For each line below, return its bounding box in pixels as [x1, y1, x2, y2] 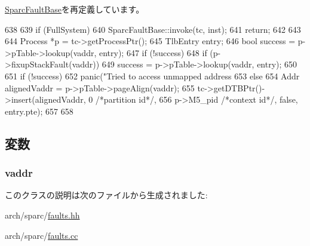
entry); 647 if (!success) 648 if [99, 46, 207, 59]
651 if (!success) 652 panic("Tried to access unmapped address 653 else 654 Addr [5, 69, 300, 82]
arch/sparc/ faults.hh [5, 208, 80, 221]
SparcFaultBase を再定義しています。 [5, 3, 145, 15]
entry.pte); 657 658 [5, 104, 73, 117]
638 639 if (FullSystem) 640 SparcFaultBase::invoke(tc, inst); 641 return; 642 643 [5, 23, 301, 35]
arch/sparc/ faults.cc [5, 229, 78, 241]
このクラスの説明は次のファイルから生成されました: [5, 189, 208, 201]
